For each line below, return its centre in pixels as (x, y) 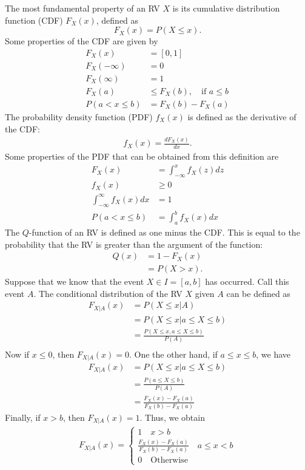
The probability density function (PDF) (79, 116)
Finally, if (23, 417)
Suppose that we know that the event (75, 281)
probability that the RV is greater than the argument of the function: (134, 244)
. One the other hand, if (173, 354)
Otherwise (169, 461)
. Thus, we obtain (172, 417)
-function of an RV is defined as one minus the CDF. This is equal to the (164, 232)
